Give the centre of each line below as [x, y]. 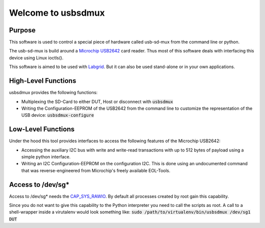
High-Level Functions [43, 81]
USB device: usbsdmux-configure [58, 115]
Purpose [22, 30]
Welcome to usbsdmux [57, 13]
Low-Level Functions [42, 129]
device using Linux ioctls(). [36, 58]
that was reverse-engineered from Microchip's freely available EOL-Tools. [96, 170]
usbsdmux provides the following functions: [53, 93]
